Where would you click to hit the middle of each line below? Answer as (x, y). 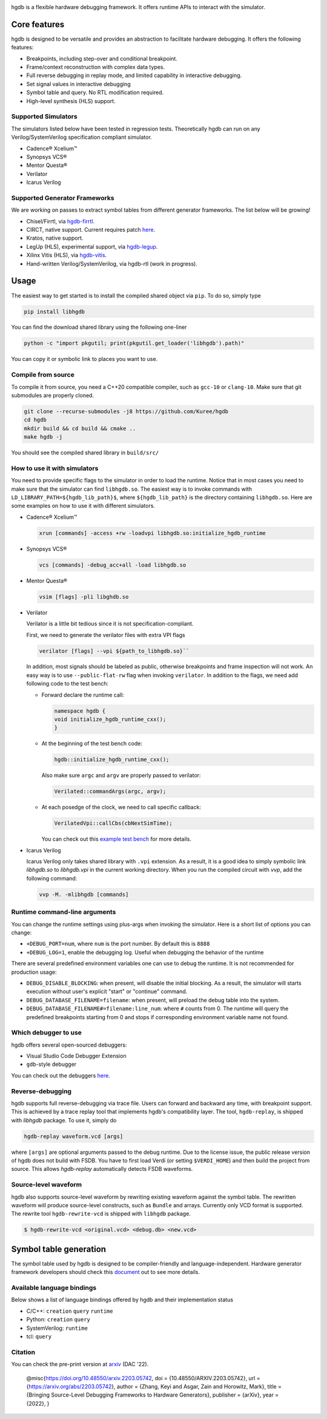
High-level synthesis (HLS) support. (71, 101)
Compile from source (43, 375)
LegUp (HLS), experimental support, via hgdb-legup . (92, 246)
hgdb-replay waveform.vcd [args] (74, 1136)
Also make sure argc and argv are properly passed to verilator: (121, 775)
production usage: (34, 972)
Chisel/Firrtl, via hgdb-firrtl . (61, 221)
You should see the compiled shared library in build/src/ (85, 453)
